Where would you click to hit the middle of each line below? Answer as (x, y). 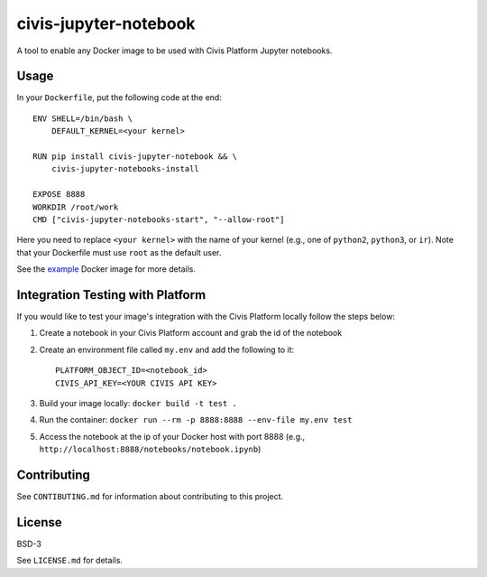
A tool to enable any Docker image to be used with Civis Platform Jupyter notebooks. (175, 51)
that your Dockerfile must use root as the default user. (119, 252)
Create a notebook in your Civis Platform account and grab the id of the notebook (191, 333)
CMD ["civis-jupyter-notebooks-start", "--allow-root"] (159, 219)
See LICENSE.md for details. (70, 561)
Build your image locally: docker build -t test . (138, 403)
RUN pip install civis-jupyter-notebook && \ (135, 157)
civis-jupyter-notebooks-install (125, 169)
